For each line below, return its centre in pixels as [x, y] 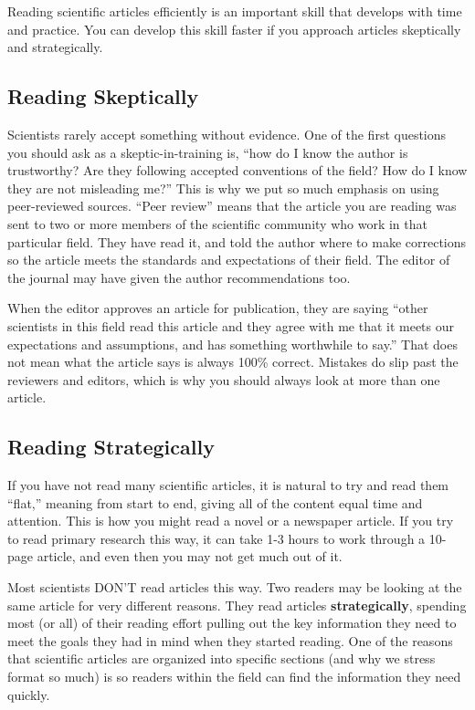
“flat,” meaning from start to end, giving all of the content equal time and [215, 502]
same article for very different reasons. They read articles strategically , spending [237, 605]
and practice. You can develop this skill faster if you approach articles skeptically [234, 29]
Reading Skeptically [103, 96]
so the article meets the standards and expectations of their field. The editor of [229, 260]
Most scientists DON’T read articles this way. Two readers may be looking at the [235, 587]
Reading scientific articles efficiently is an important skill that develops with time [235, 11]
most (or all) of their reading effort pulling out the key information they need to [232, 623]
